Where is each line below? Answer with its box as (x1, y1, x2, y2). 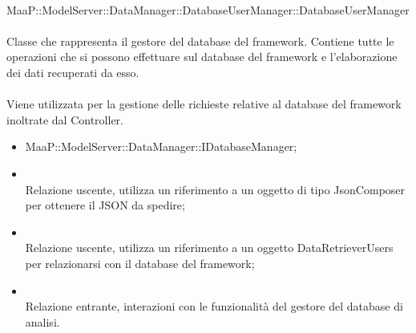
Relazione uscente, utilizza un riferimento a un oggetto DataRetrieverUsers (25, 239, 394, 256)
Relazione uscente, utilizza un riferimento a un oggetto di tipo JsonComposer (25, 181, 406, 197)
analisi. (25, 313, 60, 330)
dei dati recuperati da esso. (6, 63, 139, 80)
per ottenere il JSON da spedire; (25, 197, 185, 213)
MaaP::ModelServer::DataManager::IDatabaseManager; (25, 138, 297, 155)
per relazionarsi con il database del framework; (25, 254, 255, 271)
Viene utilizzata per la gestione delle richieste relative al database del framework (6, 95, 402, 112)
